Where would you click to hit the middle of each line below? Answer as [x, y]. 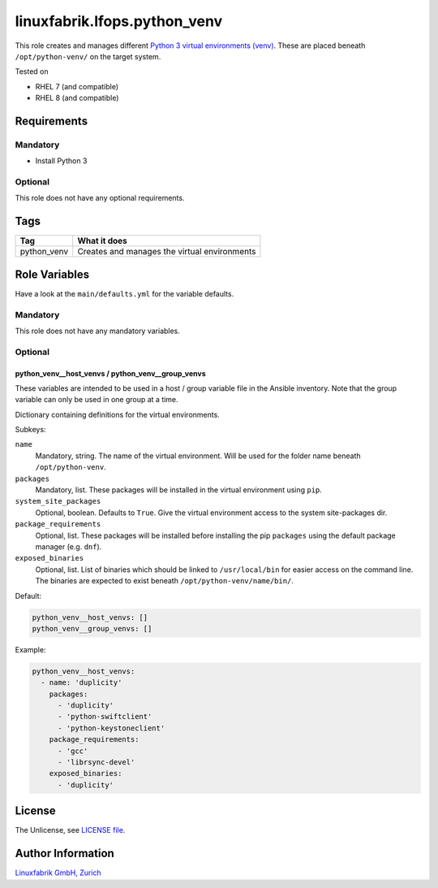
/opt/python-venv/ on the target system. [88, 56]
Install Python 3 [61, 161]
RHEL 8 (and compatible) [77, 98]
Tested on [32, 71]
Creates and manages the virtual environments [167, 252]
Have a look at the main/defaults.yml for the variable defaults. [125, 293]
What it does [102, 241]
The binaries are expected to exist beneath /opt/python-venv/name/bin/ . [164, 581]
